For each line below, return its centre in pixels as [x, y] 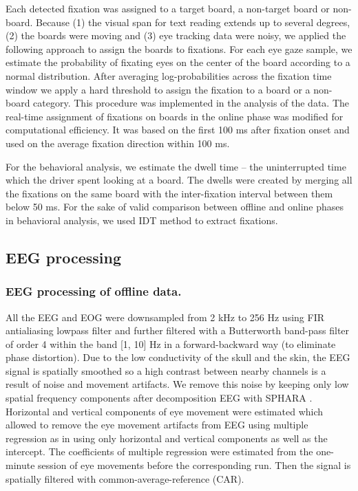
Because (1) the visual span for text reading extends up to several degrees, [193, 22]
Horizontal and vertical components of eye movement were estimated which [165, 411]
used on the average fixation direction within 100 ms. [118, 143]
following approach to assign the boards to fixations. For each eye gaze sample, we [179, 48]
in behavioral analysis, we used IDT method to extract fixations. [142, 220]
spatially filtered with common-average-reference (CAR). [125, 478]
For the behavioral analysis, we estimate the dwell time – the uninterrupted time [176, 166]
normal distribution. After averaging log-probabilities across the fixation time [169, 75]
